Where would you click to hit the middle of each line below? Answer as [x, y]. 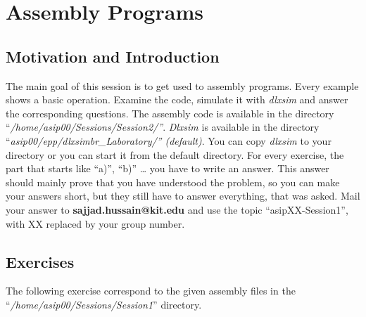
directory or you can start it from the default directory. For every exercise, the [175, 154]
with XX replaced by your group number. [95, 223]
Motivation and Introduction [113, 56]
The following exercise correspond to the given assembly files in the [151, 291]
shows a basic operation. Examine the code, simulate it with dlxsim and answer [177, 99]
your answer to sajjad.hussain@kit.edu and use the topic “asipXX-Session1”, [177, 209]
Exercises [40, 261]
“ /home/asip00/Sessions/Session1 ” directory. [104, 304]
